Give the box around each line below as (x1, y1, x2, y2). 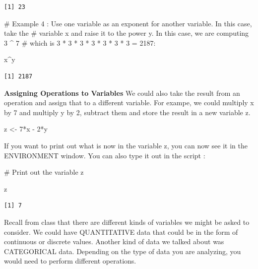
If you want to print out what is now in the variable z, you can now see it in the (4, 140, 248, 150)
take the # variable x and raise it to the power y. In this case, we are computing (4, 28, 249, 38)
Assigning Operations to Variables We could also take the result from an (4, 87, 240, 98)
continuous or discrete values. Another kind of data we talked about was (4, 236, 224, 247)
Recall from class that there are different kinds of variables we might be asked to (4, 216, 250, 227)
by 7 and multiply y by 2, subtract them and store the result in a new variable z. (4, 107, 251, 117)
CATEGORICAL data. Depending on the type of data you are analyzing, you (4, 246, 241, 256)
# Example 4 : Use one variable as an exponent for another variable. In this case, (4, 18, 252, 28)
